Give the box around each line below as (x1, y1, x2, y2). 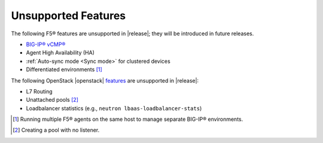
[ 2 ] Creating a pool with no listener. (13, 126, 100, 134)
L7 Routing (26, 87, 53, 95)
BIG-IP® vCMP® (26, 41, 66, 48)
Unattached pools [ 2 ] (26, 96, 79, 104)
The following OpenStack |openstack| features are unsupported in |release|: (11, 77, 199, 84)
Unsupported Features (11, 9, 126, 22)
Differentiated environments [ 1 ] (26, 66, 103, 73)
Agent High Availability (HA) (26, 49, 95, 56)
